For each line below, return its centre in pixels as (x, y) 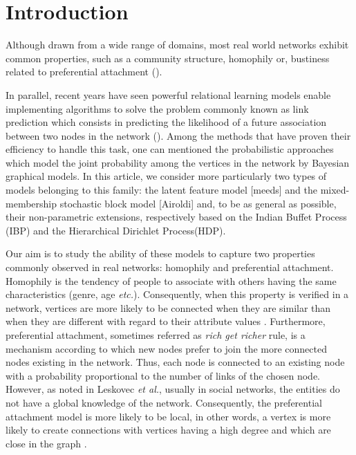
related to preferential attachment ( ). (84, 72)
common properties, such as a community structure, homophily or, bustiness (168, 58)
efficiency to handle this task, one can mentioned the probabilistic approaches (170, 149)
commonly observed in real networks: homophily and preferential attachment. (170, 267)
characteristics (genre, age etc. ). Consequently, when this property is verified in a (177, 294)
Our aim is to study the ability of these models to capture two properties (160, 253)
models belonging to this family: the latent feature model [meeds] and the (161, 190)
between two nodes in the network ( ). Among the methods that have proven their (178, 135)
